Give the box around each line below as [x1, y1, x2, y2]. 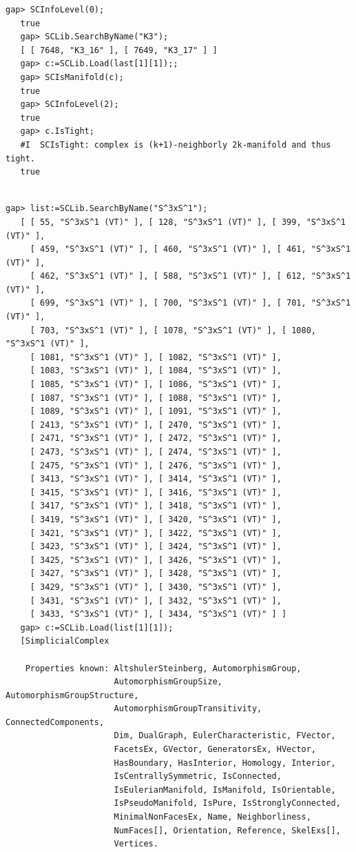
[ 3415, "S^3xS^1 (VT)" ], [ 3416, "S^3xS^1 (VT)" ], [30, 487, 282, 497]
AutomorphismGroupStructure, [6, 690, 139, 700]
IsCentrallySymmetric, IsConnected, [114, 771, 282, 782]
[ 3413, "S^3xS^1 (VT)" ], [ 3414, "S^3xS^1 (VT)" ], [30, 474, 282, 484]
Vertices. [114, 839, 158, 849]
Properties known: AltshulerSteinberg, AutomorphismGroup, [25, 663, 302, 673]
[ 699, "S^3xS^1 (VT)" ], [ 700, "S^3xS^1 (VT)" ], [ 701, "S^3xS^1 [30, 298, 351, 308]
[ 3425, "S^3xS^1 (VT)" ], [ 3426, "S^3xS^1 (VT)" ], [30, 555, 282, 565]
